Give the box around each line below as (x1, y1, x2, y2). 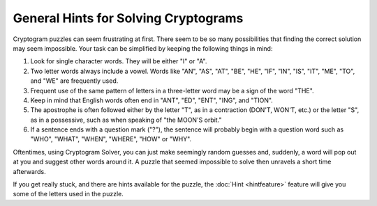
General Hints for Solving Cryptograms (13, 10, 244, 26)
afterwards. (13, 167, 46, 175)
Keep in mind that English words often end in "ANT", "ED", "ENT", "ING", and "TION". (30, 96, 274, 104)
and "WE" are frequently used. (30, 77, 119, 85)
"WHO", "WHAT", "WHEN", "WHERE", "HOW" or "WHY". (30, 135, 192, 143)
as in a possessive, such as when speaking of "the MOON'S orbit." (30, 116, 223, 124)
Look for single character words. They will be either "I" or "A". (30, 57, 207, 65)
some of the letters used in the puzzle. (13, 190, 124, 198)
